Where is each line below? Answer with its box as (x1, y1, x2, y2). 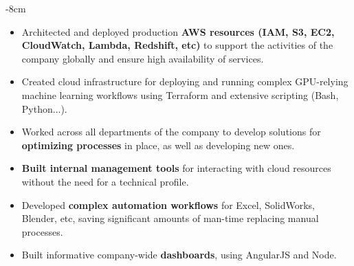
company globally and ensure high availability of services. (21, 51, 264, 65)
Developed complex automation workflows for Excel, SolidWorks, (21, 197, 316, 212)
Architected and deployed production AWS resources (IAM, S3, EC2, (21, 24, 335, 38)
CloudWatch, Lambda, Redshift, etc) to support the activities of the (21, 38, 333, 52)
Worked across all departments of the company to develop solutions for (21, 124, 321, 139)
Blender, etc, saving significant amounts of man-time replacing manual (21, 211, 319, 225)
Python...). (21, 101, 67, 115)
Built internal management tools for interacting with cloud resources (21, 161, 331, 175)
